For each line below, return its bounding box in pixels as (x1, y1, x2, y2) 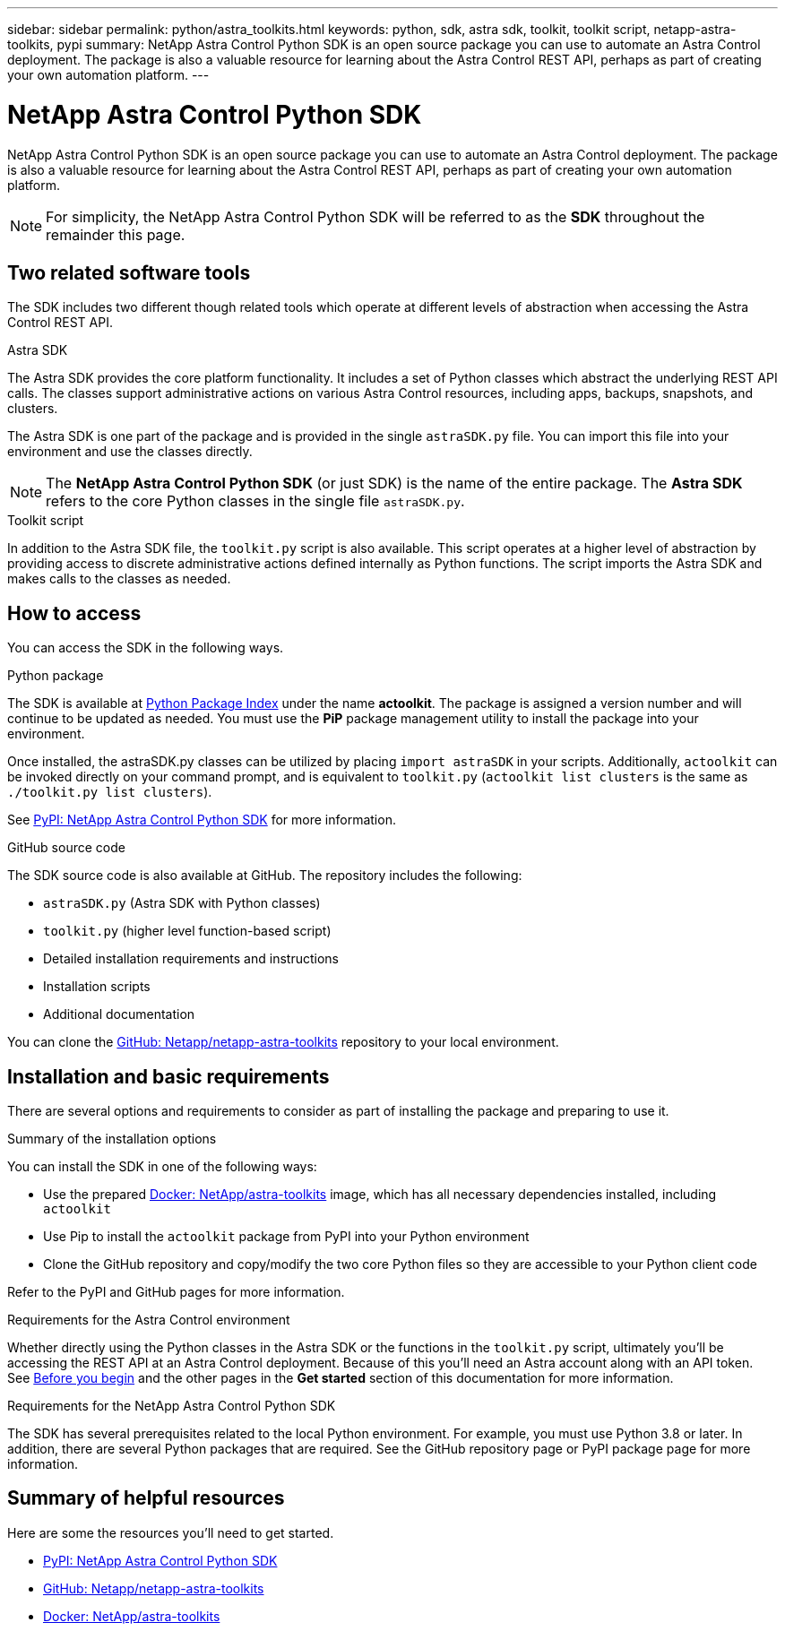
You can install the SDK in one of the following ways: (7, 1159, 317, 1175)
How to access (7, 601, 142, 625)
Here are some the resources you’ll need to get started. (7, 1524, 334, 1540)
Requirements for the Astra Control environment (7, 1312, 290, 1328)
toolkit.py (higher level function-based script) (43, 923, 332, 939)
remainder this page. (46, 225, 185, 244)
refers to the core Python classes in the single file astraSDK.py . (46, 492, 465, 511)
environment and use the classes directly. (7, 444, 253, 460)
